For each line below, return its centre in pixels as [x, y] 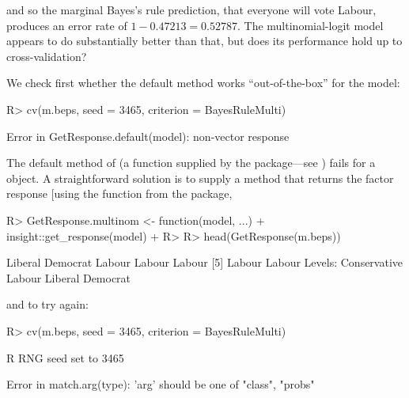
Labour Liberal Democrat [69, 277]
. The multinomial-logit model [310, 25]
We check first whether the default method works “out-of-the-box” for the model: [203, 83]
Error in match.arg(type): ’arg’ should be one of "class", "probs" [161, 384]
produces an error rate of [67, 25]
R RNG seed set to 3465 [65, 357]
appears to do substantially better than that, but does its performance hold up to [204, 41]
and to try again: [47, 304]
